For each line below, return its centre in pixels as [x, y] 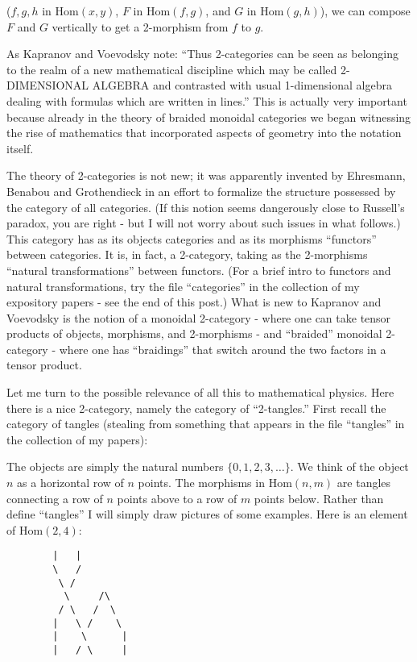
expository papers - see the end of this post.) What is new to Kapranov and [194, 302]
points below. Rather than [319, 498]
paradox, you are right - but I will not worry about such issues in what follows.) [204, 223]
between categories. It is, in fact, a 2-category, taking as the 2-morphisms [187, 254]
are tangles [364, 483]
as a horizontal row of [70, 483]
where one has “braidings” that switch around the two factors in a [223, 349]
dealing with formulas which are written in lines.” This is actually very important [207, 100]
